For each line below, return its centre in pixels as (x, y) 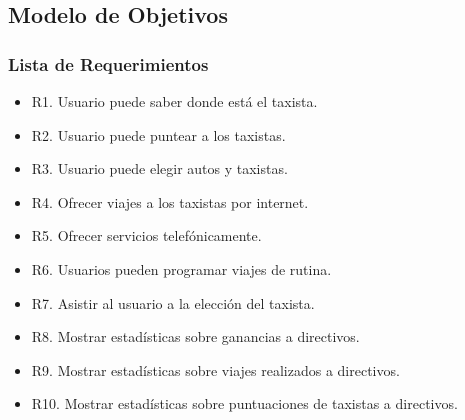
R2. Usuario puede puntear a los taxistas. (158, 134)
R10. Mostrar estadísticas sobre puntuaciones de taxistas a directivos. (244, 403)
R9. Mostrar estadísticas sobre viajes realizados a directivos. (215, 369)
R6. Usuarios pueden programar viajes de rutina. (181, 268)
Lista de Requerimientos (108, 63)
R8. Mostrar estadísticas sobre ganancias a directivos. (195, 336)
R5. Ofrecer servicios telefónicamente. (146, 235)
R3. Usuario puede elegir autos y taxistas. (159, 168)
